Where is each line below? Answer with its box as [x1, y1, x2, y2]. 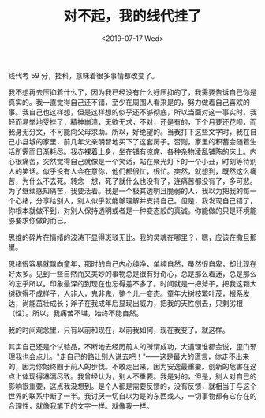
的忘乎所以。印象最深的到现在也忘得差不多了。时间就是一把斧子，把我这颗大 [8, 278, 257, 288]
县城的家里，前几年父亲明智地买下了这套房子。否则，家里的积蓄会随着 [21, 136, 250, 146]
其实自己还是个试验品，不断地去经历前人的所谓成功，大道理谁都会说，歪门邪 [8, 341, 257, 351]
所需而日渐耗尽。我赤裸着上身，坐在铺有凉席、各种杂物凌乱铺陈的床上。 [14, 147, 250, 156]
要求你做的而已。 [14, 215, 71, 225]
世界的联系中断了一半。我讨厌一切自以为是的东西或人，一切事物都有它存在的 [8, 391, 257, 401]
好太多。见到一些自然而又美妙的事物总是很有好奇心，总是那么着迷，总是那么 [8, 269, 257, 278]
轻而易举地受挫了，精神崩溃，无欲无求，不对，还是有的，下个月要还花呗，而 [8, 117, 257, 126]
